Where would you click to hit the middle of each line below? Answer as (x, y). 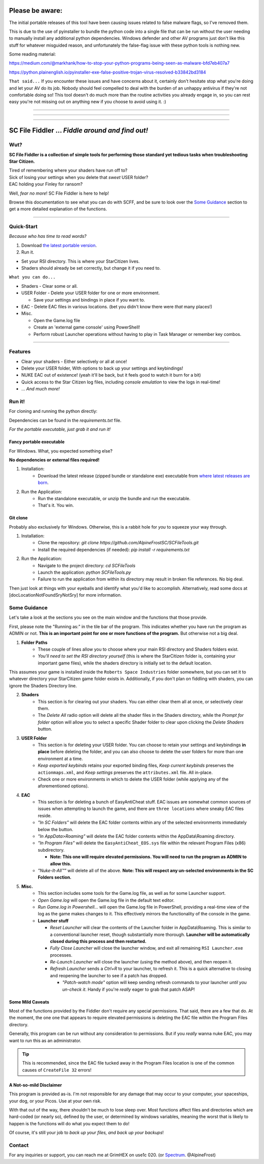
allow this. (61, 863)
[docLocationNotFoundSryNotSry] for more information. (66, 595)
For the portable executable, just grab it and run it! (60, 430)
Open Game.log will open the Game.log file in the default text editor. (106, 900)
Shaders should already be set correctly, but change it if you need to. (91, 268)
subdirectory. (51, 850)
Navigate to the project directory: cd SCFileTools (87, 565)
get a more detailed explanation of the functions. (58, 209)
